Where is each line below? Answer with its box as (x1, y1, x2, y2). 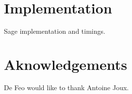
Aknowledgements (4, 54, 127, 74)
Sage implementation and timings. (4, 26, 105, 36)
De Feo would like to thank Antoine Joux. (4, 82, 129, 92)
